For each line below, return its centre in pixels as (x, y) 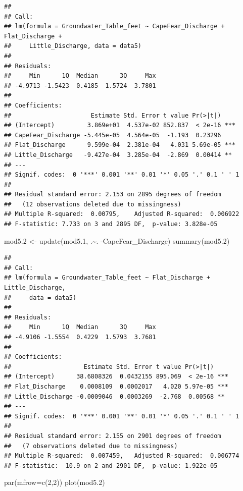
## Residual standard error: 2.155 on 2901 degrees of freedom (113, 436)
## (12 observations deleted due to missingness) (93, 204)
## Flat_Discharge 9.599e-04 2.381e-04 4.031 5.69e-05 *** (120, 145)
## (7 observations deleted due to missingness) (91, 446)
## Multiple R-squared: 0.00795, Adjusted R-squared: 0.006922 (122, 214)
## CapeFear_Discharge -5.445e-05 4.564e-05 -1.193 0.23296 (113, 135)
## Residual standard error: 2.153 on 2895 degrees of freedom (113, 195)
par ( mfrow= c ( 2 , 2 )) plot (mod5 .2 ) (55, 482)
